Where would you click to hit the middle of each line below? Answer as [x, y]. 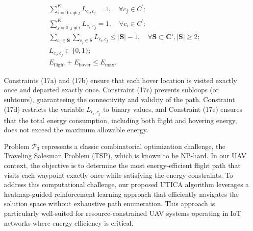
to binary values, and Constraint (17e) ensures [173, 109]
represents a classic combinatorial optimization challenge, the [134, 146]
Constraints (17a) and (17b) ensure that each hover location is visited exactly [121, 80]
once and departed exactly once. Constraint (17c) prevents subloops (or [111, 90]
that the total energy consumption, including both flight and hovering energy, [121, 120]
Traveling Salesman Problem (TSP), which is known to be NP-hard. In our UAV [125, 156]
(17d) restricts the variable [44, 109]
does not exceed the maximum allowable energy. [76, 130]
